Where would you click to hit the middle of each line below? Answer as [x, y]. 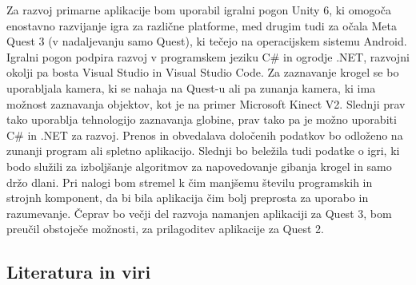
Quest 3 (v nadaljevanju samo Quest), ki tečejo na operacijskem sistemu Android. [207, 41]
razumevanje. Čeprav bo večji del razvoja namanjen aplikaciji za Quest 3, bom [199, 213]
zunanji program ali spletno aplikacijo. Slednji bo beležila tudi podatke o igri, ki [203, 150]
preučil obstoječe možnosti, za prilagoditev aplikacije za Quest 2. [165, 229]
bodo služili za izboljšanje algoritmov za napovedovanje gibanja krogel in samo [199, 166]
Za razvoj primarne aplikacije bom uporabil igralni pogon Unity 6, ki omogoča [199, 10]
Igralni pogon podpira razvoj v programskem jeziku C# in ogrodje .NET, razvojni [208, 56]
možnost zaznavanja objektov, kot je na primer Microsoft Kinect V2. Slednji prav [206, 103]
